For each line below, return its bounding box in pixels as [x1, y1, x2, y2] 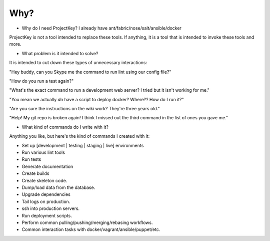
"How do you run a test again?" [9, 78, 74, 84]
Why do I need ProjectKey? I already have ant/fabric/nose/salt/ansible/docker [21, 25, 182, 31]
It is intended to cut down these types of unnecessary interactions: [9, 60, 147, 66]
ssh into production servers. [21, 205, 80, 211]
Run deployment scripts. [21, 212, 72, 218]
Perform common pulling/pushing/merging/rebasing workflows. [21, 219, 153, 225]
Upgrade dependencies [21, 191, 71, 197]
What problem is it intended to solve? [21, 50, 98, 56]
